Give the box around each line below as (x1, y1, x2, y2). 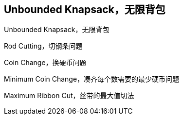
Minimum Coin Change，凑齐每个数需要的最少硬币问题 (4, 75, 180, 84)
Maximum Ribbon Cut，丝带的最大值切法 (4, 91, 134, 100)
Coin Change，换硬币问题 (4, 58, 87, 67)
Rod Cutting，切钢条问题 (4, 42, 83, 51)
